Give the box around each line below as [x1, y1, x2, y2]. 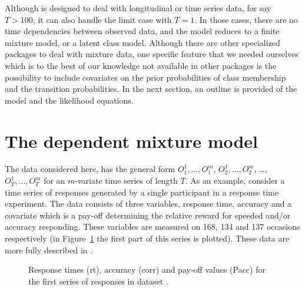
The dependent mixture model [5, 128, 258, 153]
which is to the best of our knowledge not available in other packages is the [5, 59, 277, 71]
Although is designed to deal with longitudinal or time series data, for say [5, 2, 271, 14]
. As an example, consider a [185, 174, 285, 187]
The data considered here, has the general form [5, 163, 175, 175]
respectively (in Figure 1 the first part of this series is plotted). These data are [5, 232, 290, 244]
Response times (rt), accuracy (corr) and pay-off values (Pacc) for [28, 263, 266, 276]
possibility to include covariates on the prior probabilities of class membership [5, 71, 286, 83]
